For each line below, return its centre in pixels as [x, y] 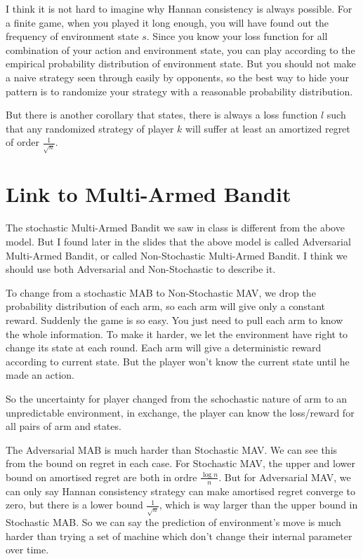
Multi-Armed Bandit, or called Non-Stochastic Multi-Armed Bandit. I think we [177, 255]
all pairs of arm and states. [64, 426]
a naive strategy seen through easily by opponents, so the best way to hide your [178, 77]
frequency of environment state [72, 36]
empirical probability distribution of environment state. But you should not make [181, 63]
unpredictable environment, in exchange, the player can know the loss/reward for [180, 412]
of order [22, 142]
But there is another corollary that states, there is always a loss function [162, 115]
